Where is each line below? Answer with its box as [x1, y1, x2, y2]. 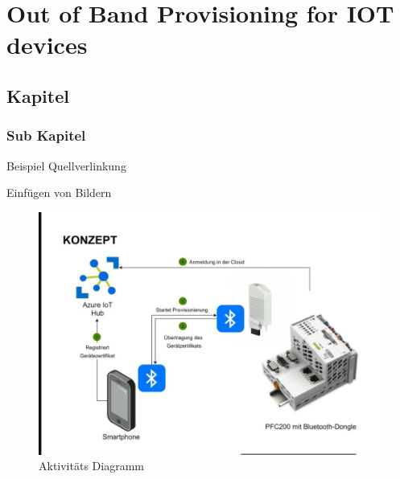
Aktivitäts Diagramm [39, 457, 144, 474]
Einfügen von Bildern [6, 184, 112, 201]
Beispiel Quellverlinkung [6, 157, 126, 174]
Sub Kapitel [6, 125, 86, 145]
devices [6, 28, 88, 61]
